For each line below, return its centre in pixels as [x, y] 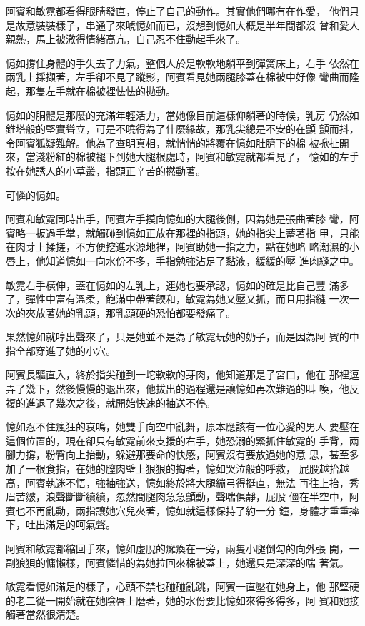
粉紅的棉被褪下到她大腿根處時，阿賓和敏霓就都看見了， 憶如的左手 [202, 157]
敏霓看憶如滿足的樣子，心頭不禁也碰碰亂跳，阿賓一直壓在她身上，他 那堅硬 [182, 586]
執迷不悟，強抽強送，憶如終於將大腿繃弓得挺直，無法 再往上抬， [197, 482]
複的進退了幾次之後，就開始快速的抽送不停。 [111, 402]
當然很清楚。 [55, 614]
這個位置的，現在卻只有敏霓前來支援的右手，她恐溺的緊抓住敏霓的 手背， [177, 440]
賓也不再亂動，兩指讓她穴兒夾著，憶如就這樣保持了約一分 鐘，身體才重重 [177, 510]
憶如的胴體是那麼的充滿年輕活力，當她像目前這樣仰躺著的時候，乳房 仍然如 [182, 115]
